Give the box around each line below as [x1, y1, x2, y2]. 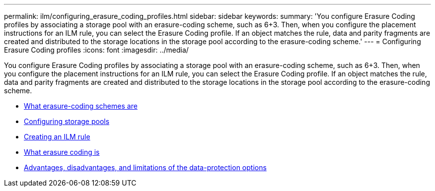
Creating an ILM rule [24, 132, 90, 141]
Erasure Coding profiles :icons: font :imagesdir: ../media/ [4, 46, 189, 54]
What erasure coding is [24, 148, 100, 156]
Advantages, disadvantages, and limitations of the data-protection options [24, 163, 267, 172]
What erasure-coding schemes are [24, 102, 138, 110]
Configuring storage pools [24, 117, 110, 126]
